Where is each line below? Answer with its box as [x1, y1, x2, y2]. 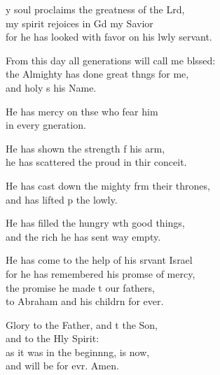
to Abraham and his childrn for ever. [6, 294, 164, 309]
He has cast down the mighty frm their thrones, [6, 178, 210, 192]
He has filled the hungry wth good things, [6, 215, 185, 230]
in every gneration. [6, 118, 86, 132]
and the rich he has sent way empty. [6, 229, 161, 243]
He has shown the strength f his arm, [6, 141, 165, 155]
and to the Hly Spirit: [6, 331, 99, 346]
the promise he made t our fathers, [6, 280, 155, 295]
